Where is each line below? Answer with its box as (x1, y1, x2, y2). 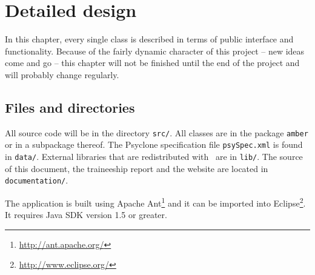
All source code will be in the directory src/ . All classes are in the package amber (5, 126, 308, 139)
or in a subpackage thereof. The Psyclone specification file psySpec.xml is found (5, 138, 303, 151)
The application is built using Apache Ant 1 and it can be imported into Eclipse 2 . (5, 194, 306, 209)
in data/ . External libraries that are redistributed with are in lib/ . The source (5, 150, 303, 163)
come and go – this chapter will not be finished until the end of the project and (5, 56, 300, 69)
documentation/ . (5, 174, 68, 187)
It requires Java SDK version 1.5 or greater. (5, 208, 167, 221)
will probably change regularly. (5, 68, 119, 81)
